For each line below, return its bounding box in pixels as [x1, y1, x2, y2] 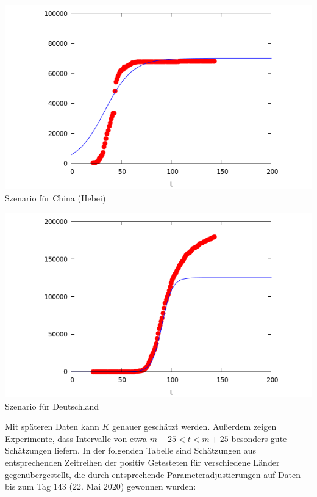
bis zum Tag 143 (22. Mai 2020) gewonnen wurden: [5, 480, 196, 493]
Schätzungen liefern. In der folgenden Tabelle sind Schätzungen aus [5, 444, 257, 457]
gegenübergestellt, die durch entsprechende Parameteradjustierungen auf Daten [5, 468, 301, 481]
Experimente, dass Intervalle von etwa [5, 432, 147, 444]
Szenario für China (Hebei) [5, 191, 106, 204]
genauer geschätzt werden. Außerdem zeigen [112, 420, 277, 433]
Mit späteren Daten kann [5, 420, 99, 433]
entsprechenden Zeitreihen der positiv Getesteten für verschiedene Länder [5, 455, 280, 468]
